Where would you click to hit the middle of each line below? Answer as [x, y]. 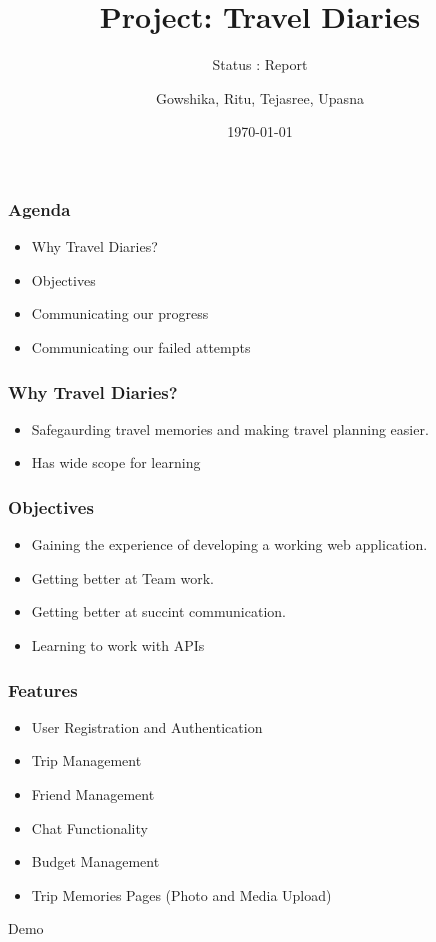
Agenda [39, 208]
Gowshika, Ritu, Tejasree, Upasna [260, 97]
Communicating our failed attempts [141, 346]
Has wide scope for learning [116, 462]
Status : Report [260, 64]
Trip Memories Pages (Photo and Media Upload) [181, 894]
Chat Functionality [89, 827]
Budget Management [95, 861]
